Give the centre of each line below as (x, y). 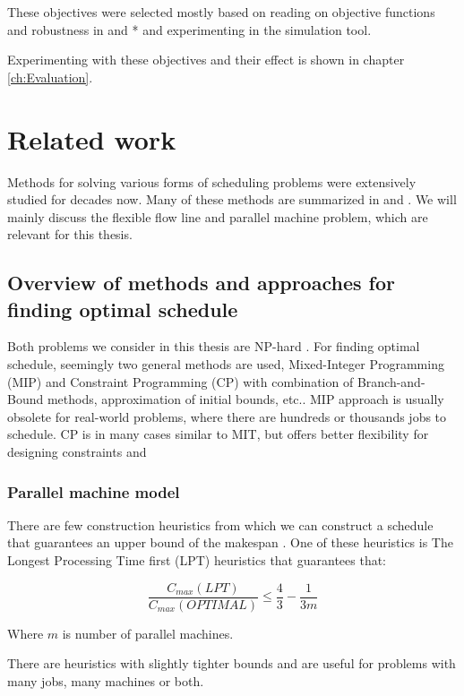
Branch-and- (391, 381)
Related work (92, 138)
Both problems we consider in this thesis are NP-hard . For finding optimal (214, 346)
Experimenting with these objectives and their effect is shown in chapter (206, 60)
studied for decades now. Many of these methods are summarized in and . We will (232, 199)
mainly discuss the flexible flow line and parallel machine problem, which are (218, 216)
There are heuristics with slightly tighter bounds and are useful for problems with (232, 663)
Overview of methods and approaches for (201, 283)
